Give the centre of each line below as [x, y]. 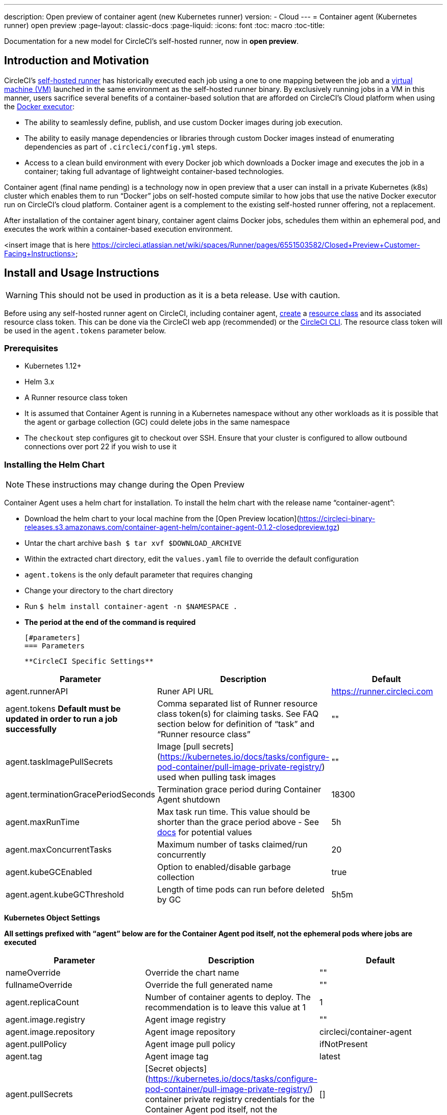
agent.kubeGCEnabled [49, 872]
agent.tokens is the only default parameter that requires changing [139, 575]
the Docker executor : [39, 106]
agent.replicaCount [42, 1002]
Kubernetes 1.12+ [53, 366]
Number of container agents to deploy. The [228, 997]
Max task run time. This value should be [233, 812]
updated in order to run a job [62, 719]
